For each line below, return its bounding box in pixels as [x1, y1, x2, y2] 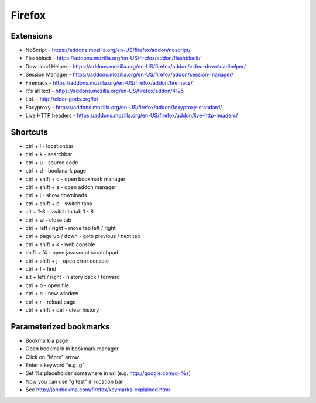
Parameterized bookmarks [11, 322, 110, 332]
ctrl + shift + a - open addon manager [25, 184, 116, 191]
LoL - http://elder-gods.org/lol [25, 95, 98, 102]
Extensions [11, 31, 53, 41]
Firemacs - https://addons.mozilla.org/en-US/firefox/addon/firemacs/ [25, 79, 193, 86]
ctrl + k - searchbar [25, 151, 73, 158]
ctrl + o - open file [25, 281, 70, 289]
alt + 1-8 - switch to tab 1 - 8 [25, 208, 94, 215]
